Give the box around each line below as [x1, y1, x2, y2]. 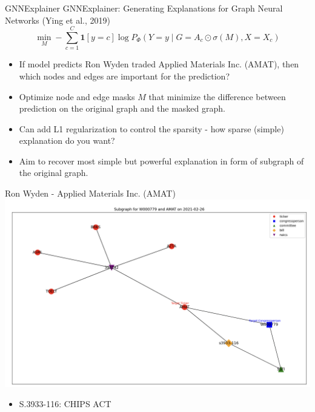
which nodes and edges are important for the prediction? [19, 69, 230, 82]
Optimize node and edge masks [19, 90, 135, 103]
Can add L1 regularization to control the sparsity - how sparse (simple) [19, 122, 284, 135]
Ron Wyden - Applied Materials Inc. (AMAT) [5, 187, 176, 200]
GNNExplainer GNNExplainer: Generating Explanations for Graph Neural [5, 2, 283, 14]
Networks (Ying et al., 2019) [5, 13, 110, 26]
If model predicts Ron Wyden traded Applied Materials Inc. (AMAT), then [19, 58, 299, 70]
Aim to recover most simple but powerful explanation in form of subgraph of [19, 154, 304, 167]
